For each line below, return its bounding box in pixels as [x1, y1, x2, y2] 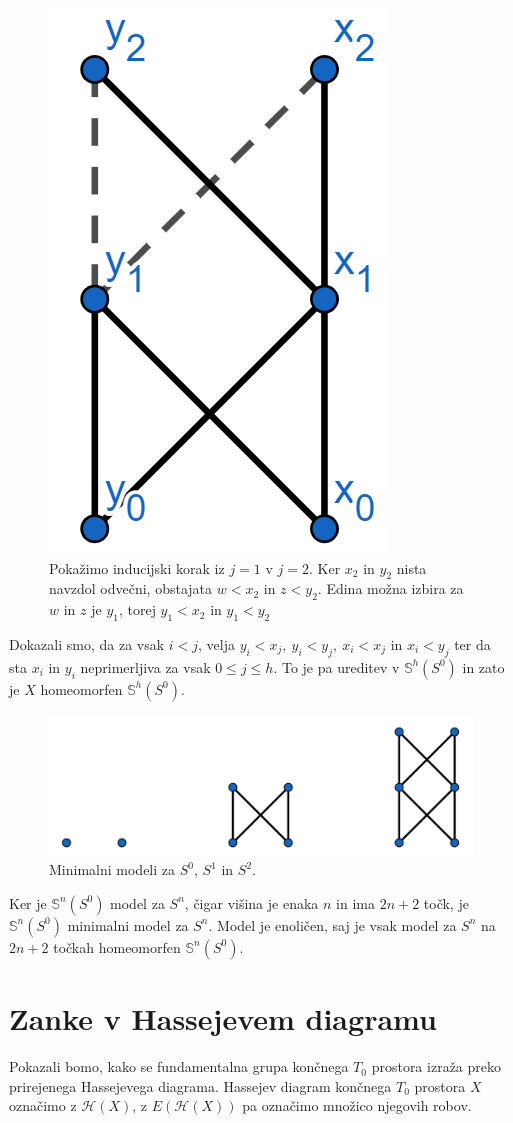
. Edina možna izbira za [317, 578, 464, 599]
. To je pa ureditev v [273, 656, 400, 677]
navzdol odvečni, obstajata [49, 578, 213, 599]
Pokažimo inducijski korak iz [49, 557, 225, 578]
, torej [118, 599, 156, 620]
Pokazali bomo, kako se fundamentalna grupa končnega [9, 1056, 349, 1077]
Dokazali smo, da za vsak [9, 633, 165, 654]
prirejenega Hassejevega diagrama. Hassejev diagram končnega [9, 1075, 392, 1096]
